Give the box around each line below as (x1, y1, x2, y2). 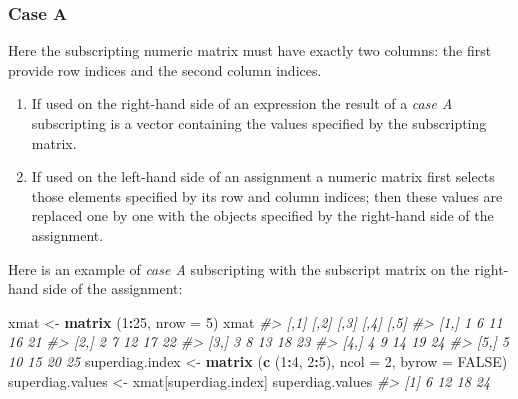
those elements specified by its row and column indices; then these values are (31, 185, 503, 206)
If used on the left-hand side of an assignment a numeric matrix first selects (31, 166, 495, 187)
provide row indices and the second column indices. (8, 59, 322, 80)
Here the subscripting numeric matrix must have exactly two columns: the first (8, 40, 492, 61)
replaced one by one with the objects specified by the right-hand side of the (31, 205, 494, 226)
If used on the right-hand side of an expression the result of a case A (31, 93, 453, 114)
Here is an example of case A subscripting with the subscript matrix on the (8, 258, 470, 279)
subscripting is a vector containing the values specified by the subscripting (31, 113, 487, 133)
